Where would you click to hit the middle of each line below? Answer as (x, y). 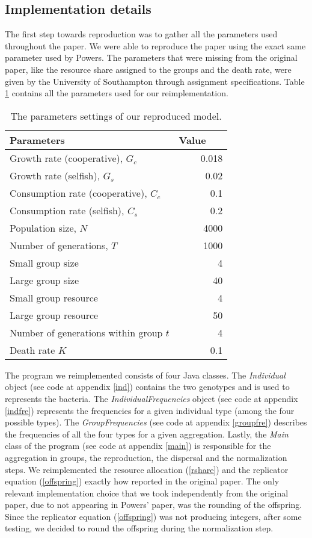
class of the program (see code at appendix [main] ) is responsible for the (138, 446)
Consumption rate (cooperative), (78, 193)
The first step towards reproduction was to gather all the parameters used (141, 34)
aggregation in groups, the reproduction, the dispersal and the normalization (146, 457)
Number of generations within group (86, 332)
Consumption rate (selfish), (67, 210)
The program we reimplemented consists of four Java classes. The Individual (145, 375)
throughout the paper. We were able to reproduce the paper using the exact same (155, 45)
